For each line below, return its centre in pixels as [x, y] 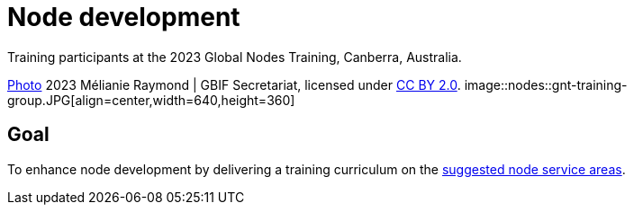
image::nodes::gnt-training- [546, 84]
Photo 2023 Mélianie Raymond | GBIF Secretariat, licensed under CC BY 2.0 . [234, 84]
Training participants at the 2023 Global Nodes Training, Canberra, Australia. [235, 57]
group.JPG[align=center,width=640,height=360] [151, 100]
